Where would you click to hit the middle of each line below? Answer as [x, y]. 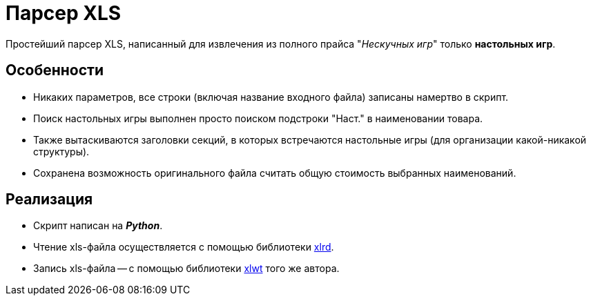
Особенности [55, 70]
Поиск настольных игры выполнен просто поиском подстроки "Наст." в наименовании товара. [258, 118]
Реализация [49, 200]
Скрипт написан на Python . [98, 226]
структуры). [61, 151]
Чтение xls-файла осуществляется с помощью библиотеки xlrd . [184, 247]
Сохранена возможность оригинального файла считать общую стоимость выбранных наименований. [275, 173]
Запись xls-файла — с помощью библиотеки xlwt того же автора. [186, 269]
